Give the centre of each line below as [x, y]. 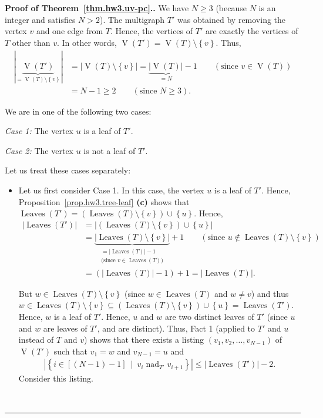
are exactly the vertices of [252, 31]
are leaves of [65, 328]
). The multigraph [132, 19]
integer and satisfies [40, 19]
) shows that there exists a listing [144, 340]
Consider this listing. [56, 378]
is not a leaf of [110, 150]
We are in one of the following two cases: [78, 111]
